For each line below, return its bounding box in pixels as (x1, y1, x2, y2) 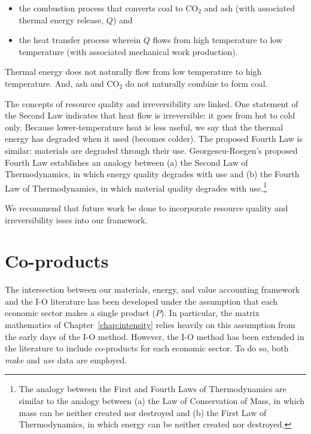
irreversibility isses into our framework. (5, 213, 148, 226)
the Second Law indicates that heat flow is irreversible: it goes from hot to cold (5, 109, 295, 122)
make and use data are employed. (5, 353, 127, 366)
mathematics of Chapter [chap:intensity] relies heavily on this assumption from (5, 318, 295, 331)
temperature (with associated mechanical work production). (19, 45, 238, 57)
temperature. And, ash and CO (5, 77, 120, 89)
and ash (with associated (204, 2, 295, 14)
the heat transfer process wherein (19, 34, 141, 46)
